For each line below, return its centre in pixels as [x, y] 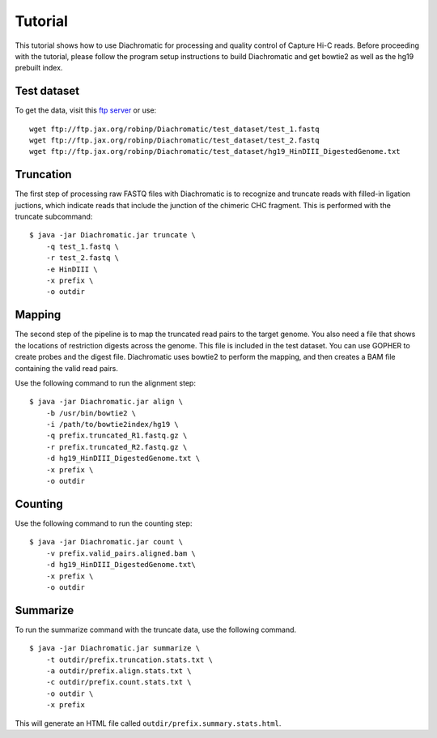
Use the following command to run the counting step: [104, 523]
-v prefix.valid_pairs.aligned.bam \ [121, 553]
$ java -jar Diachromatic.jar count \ [106, 542]
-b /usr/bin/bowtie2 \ [91, 413]
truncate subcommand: [54, 217]
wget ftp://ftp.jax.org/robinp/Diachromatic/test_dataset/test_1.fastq [174, 129]
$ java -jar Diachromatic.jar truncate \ [112, 235]
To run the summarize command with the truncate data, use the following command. [156, 629]
